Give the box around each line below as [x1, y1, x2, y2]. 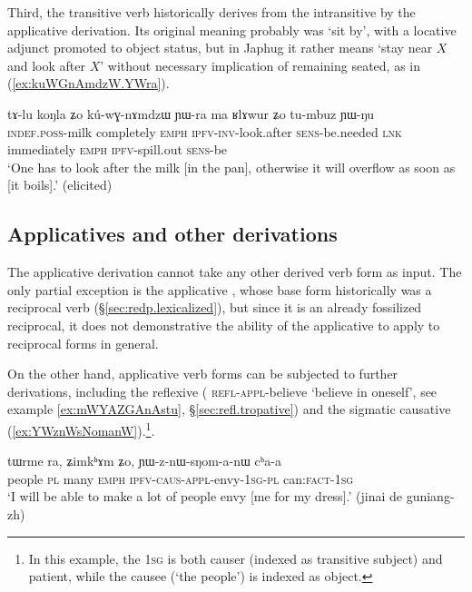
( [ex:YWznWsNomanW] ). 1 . [7, 418, 155, 439]
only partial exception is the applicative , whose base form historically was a [7, 280, 432, 299]
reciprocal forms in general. [7, 333, 159, 352]
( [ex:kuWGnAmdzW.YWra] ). [7, 74, 170, 93]
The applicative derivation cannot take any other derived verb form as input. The [7, 262, 462, 281]
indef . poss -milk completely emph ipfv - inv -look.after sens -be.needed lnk [7, 122, 402, 141]
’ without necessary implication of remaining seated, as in [100, 55, 420, 74]
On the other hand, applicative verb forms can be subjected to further [7, 364, 398, 383]
